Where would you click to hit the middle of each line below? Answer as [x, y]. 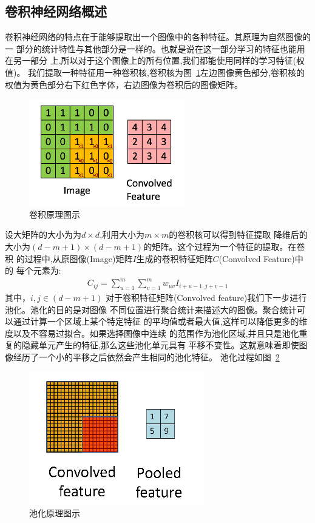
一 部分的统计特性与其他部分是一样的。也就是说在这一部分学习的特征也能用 [155, 48]
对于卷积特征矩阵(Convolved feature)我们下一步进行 [206, 298]
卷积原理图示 [55, 214]
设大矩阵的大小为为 [43, 235]
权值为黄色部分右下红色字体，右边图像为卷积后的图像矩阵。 [124, 84]
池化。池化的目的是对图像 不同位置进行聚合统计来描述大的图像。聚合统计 [151, 309]
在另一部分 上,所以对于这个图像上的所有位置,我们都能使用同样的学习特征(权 [155, 60]
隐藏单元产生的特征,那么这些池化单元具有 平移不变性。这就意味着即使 [160, 345]
